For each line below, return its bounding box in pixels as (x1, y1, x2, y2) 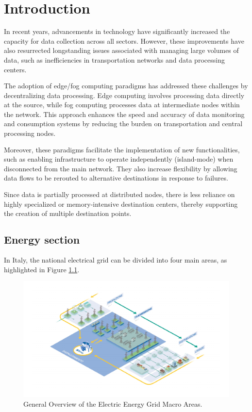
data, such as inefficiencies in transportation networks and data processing (4, 54, 225, 65)
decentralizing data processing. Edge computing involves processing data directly (4, 90, 245, 100)
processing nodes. (4, 128, 56, 138)
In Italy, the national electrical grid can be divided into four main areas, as (4, 255, 227, 265)
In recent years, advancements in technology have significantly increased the (4, 26, 230, 36)
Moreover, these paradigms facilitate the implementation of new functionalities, (4, 144, 240, 154)
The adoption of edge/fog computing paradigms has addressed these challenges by (4, 81, 248, 91)
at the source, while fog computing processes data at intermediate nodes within (4, 99, 240, 110)
